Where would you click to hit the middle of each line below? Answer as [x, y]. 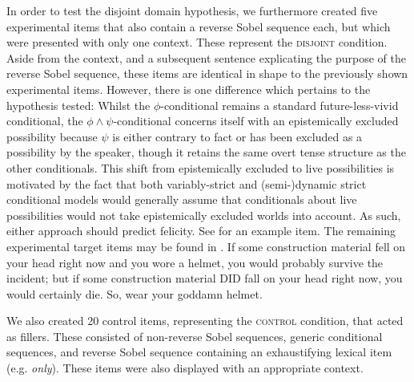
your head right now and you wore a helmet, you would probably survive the [195, 262]
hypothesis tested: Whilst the [78, 105]
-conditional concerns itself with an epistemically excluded [256, 121]
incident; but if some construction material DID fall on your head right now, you [205, 278]
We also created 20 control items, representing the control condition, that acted [205, 321]
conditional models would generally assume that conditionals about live [182, 199]
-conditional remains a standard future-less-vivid [279, 105]
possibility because [52, 136]
